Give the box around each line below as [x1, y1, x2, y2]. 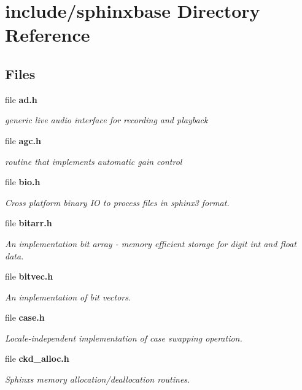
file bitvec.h [5, 270, 53, 283]
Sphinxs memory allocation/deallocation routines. [5, 373, 190, 386]
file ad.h [5, 93, 37, 105]
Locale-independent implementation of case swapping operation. [5, 331, 242, 344]
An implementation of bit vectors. [5, 290, 131, 303]
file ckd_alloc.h [5, 352, 69, 365]
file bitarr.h [5, 216, 52, 229]
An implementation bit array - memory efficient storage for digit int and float [5, 237, 296, 250]
